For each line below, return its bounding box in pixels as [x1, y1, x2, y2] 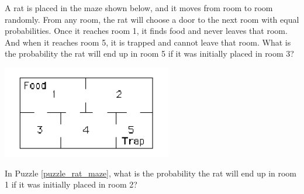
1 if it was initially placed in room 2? [5, 178, 137, 190]
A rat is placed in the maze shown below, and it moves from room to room [5, 2, 273, 13]
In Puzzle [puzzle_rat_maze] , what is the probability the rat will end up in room [5, 167, 297, 179]
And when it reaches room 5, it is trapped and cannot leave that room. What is [5, 36, 291, 48]
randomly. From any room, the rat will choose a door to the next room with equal [5, 13, 299, 25]
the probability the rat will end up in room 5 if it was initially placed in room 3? [5, 47, 294, 60]
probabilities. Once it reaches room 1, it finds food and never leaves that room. [5, 25, 288, 37]
